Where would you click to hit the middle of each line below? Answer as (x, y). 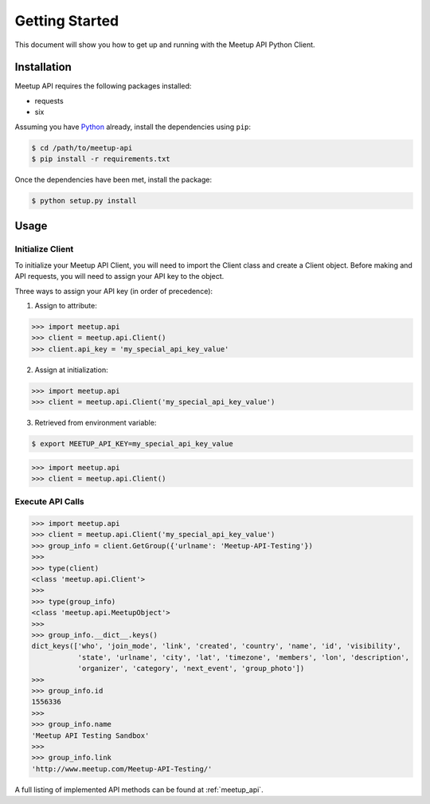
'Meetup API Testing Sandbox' (90, 735)
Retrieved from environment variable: (96, 423)
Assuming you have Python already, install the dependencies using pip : (133, 127)
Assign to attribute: (66, 305)
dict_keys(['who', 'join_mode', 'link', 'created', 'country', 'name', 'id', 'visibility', (216, 646)
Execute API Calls (50, 502)
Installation (43, 67)
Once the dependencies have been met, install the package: (113, 179)
